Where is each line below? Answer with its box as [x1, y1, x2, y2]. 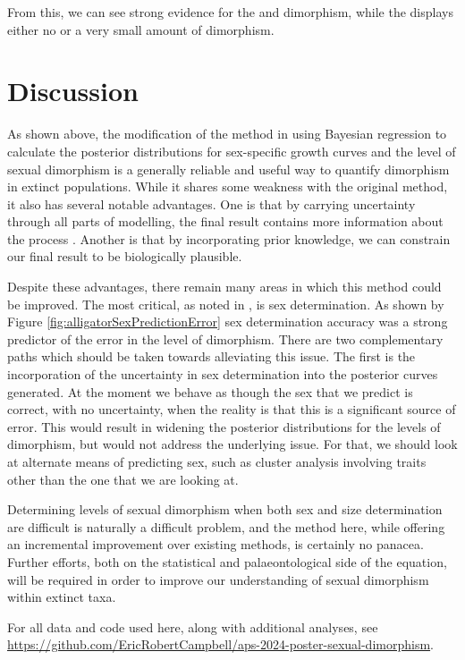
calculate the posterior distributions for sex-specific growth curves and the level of [7, 141, 456, 160]
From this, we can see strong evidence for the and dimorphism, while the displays [7, 3, 453, 21]
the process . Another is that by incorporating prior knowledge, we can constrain [7, 229, 451, 248]
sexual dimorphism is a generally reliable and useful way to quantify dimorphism [7, 159, 450, 178]
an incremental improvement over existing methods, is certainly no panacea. [7, 535, 424, 554]
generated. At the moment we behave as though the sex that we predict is [7, 382, 413, 401]
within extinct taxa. [7, 588, 116, 606]
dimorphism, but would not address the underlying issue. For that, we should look [7, 435, 458, 453]
